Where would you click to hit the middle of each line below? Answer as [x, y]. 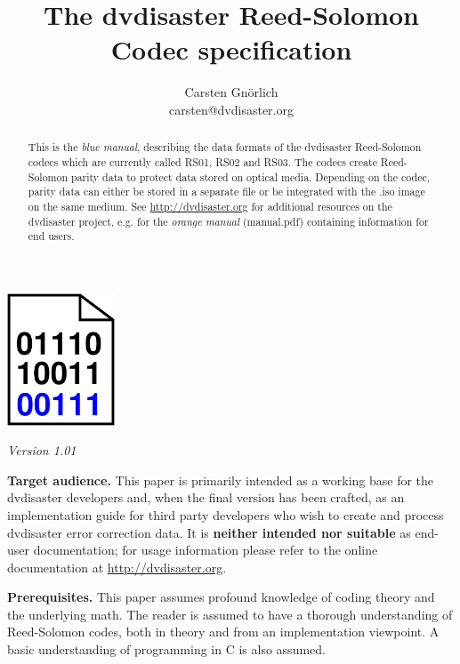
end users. [51, 236]
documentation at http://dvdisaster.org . [117, 567]
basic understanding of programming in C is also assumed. [166, 649]
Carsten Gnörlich [231, 92]
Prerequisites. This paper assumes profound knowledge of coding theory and [221, 597]
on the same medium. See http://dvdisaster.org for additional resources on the [210, 206]
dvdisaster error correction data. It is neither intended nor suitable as [209, 532]
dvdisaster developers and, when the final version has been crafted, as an [206, 497]
